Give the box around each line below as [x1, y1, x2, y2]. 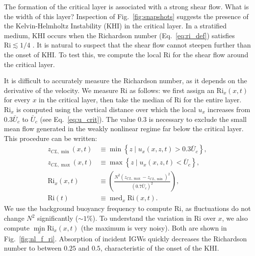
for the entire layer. [183, 94, 242, 105]
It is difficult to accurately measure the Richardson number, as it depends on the [4, 75, 247, 86]
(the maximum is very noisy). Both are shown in [80, 222, 227, 233]
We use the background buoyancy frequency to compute [4, 203, 172, 213]
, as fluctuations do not [181, 203, 251, 213]
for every [4, 94, 30, 105]
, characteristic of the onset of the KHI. [100, 243, 219, 253]
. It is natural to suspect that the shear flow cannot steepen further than [32, 40, 251, 50]
